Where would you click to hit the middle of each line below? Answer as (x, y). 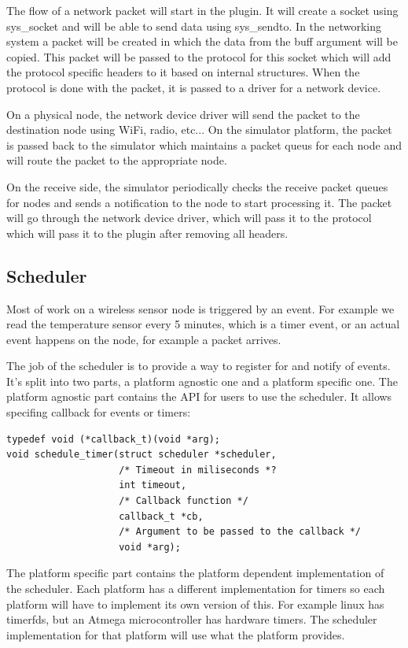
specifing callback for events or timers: (99, 412)
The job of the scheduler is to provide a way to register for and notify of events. (198, 366)
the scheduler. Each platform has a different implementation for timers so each (196, 589)
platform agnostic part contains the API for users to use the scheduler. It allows (199, 396)
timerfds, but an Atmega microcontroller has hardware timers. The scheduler (192, 619)
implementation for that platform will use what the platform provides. (176, 634)
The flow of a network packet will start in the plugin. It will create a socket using (202, 10)
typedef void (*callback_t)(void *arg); (114, 439)
